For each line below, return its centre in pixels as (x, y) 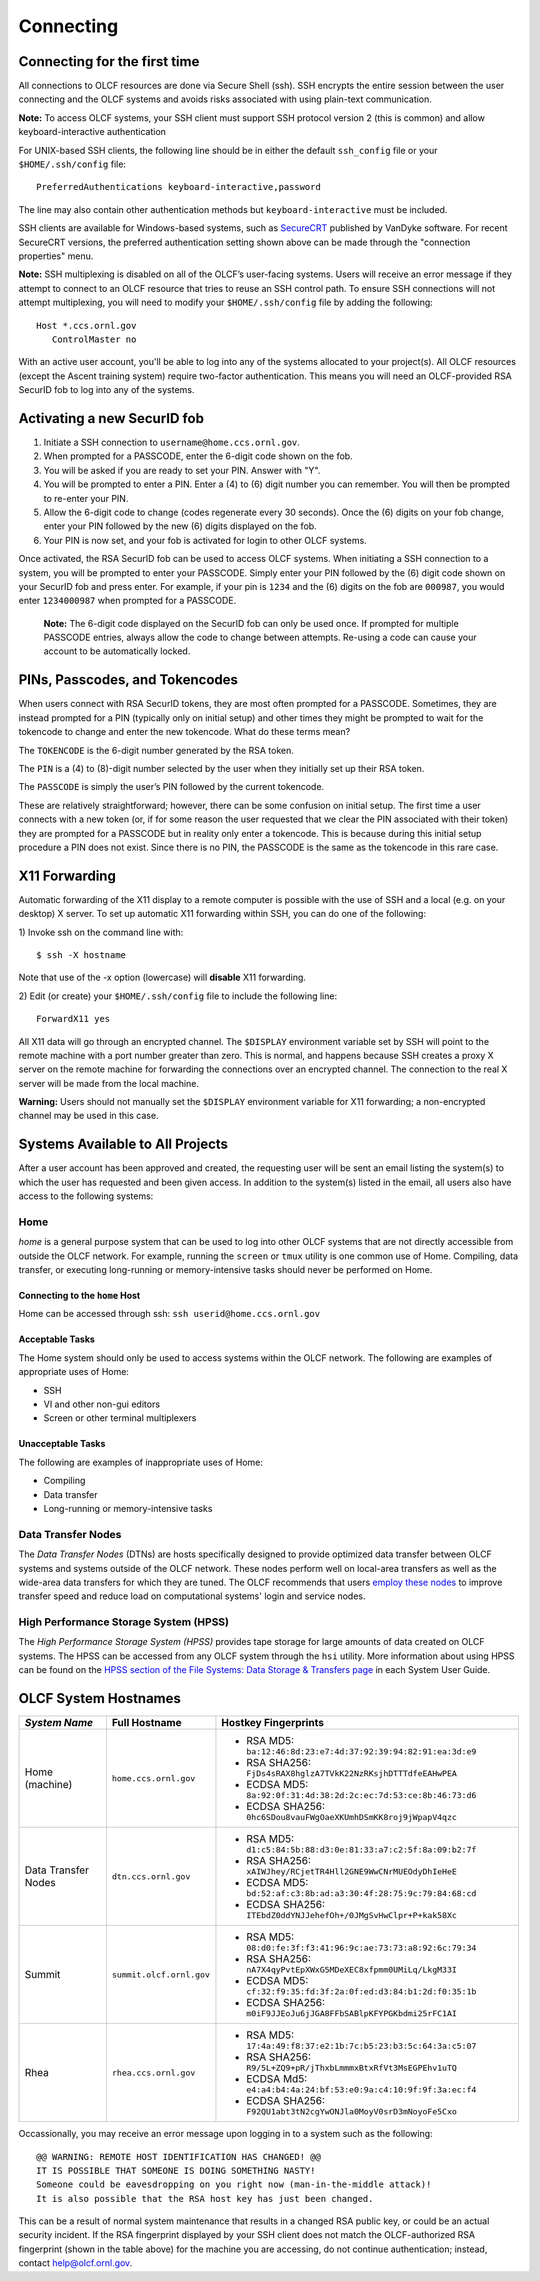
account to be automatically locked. (117, 651)
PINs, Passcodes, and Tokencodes (128, 680)
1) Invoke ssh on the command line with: (101, 932)
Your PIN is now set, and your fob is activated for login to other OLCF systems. (205, 540)
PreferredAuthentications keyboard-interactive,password (179, 187)
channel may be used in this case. (88, 1116)
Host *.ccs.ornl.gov (86, 325)
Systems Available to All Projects (123, 1144)
